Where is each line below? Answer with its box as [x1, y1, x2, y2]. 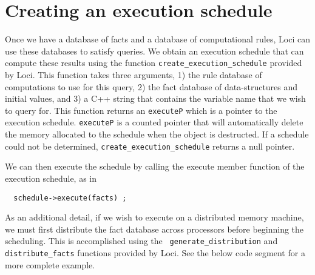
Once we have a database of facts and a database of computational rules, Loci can [5, 33, 310, 45]
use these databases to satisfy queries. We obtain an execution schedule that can [5, 44, 304, 57]
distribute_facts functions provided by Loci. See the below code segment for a [5, 247, 305, 259]
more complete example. [5, 258, 95, 271]
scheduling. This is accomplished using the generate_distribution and [5, 234, 278, 247]
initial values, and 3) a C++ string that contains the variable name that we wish [5, 92, 306, 105]
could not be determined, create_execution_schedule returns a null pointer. [5, 139, 295, 152]
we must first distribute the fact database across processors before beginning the [5, 222, 304, 235]
